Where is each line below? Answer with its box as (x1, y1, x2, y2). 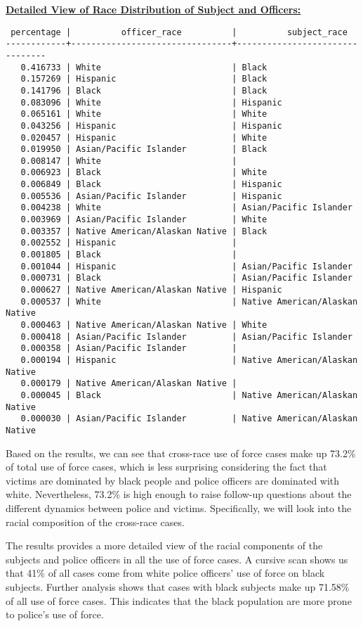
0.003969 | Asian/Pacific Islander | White (20, 215, 268, 225)
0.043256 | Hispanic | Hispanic (20, 120, 282, 131)
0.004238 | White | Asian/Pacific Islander (20, 203, 352, 213)
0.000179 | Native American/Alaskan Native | (20, 378, 237, 389)
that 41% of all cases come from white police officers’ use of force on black (6, 566, 325, 580)
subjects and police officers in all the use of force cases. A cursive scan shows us (6, 551, 348, 566)
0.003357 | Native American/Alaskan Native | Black (20, 226, 268, 236)
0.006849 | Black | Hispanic (20, 179, 282, 190)
